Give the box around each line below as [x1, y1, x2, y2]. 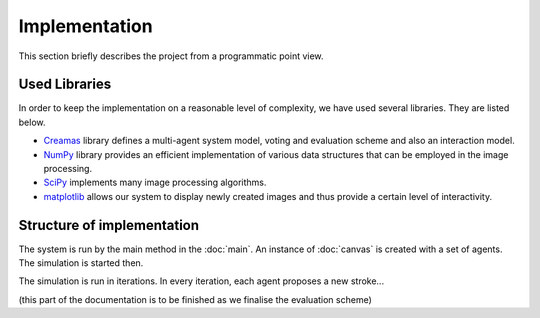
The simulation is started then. [18, 257, 144, 269]
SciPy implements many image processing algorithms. [43, 176, 267, 189]
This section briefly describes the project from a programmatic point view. [18, 50, 324, 62]
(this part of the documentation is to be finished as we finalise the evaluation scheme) [18, 293, 372, 305]
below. [18, 116, 46, 128]
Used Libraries [18, 76, 112, 93]
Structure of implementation [18, 216, 200, 234]
